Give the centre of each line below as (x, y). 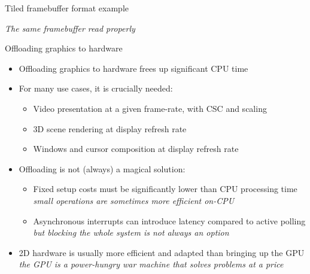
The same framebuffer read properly (70, 28)
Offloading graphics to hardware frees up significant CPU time (133, 68)
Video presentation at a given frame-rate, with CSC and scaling (150, 108)
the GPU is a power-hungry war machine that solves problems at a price (151, 264)
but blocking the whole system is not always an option (131, 232)
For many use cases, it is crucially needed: (96, 88)
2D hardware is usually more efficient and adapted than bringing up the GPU (162, 252)
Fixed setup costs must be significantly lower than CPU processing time (165, 189)
